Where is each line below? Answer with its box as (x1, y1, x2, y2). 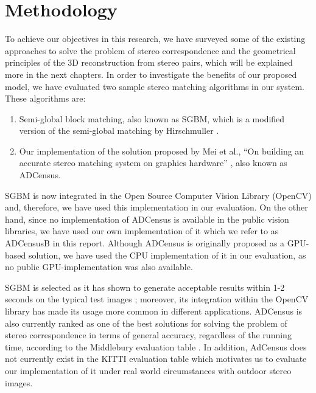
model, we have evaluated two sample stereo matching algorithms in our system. (5, 80, 304, 92)
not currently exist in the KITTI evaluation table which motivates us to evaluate (5, 352, 307, 365)
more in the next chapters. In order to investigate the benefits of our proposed (5, 68, 297, 80)
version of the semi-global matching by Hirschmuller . (19, 124, 219, 137)
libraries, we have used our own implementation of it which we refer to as (5, 224, 279, 237)
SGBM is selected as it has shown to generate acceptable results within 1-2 (5, 280, 285, 293)
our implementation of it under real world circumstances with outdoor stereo (5, 364, 292, 377)
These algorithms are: (5, 92, 86, 105)
